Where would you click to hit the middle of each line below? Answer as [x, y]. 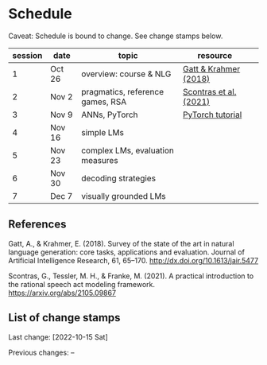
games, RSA [104, 102]
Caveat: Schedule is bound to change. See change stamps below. [116, 36]
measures [99, 160]
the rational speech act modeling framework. [82, 284]
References [37, 225]
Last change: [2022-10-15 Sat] [58, 337]
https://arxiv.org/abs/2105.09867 [62, 293]
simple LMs [103, 132]
